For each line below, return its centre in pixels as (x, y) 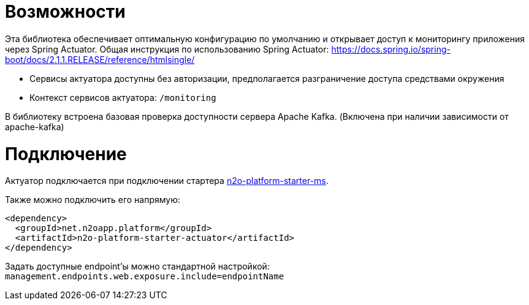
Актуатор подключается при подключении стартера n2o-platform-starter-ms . (167, 181)
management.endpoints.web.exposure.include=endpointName (145, 277)
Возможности (65, 12)
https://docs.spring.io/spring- (391, 49)
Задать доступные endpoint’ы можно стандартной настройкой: (137, 266)
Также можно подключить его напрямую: (93, 200)
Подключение (66, 154)
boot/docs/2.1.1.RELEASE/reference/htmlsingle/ (100, 59)
